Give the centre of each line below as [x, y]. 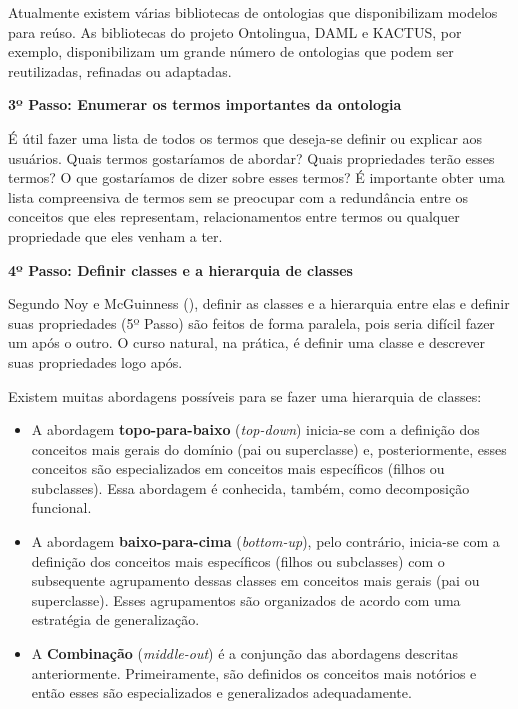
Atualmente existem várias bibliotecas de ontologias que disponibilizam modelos [253, 12]
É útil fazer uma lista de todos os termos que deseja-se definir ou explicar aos [245, 137]
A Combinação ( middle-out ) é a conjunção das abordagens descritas [245, 653]
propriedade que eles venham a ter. [115, 235]
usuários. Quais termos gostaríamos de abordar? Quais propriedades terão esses [251, 157]
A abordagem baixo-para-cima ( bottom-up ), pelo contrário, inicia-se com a [265, 541]
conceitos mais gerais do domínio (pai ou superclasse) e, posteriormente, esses [269, 448]
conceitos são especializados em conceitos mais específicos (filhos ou [238, 468]
